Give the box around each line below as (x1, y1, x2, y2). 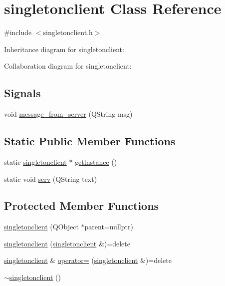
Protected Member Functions (4, 198, 159, 213)
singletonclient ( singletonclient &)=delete (4, 238, 130, 248)
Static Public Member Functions (4, 133, 176, 149)
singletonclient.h (43, 27, 93, 38)
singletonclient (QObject (4, 221, 79, 232)
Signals (4, 85, 41, 101)
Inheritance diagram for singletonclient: (4, 44, 124, 54)
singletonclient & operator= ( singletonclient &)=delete (4, 255, 172, 265)
